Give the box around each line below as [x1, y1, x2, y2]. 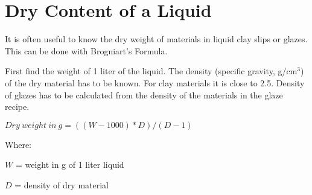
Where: [5, 138, 31, 150]
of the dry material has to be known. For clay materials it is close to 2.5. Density [5, 76, 305, 89]
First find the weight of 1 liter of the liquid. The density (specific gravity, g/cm [5, 65, 298, 77]
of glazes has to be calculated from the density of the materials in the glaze [5, 88, 283, 101]
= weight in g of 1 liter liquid [15, 158, 124, 171]
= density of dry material [14, 178, 109, 191]
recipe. [5, 100, 30, 113]
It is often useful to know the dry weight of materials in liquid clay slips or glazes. [5, 33, 308, 45]
